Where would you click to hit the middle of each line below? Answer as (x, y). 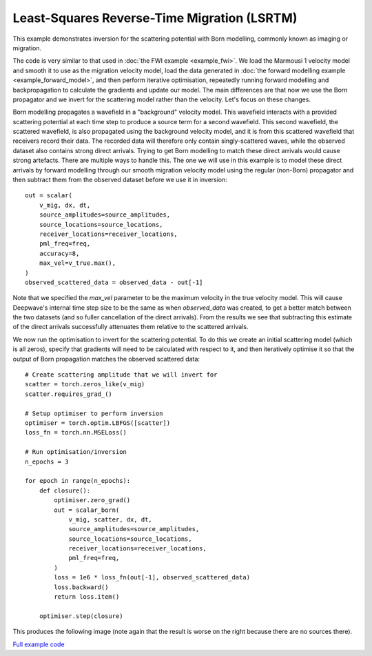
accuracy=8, (59, 253)
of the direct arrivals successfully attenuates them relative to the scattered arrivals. (131, 327)
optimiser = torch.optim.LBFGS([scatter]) (98, 423)
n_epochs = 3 (47, 461)
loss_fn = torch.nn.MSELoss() (76, 433)
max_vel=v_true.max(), (77, 263)
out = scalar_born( (87, 510)
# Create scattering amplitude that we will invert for (121, 375)
